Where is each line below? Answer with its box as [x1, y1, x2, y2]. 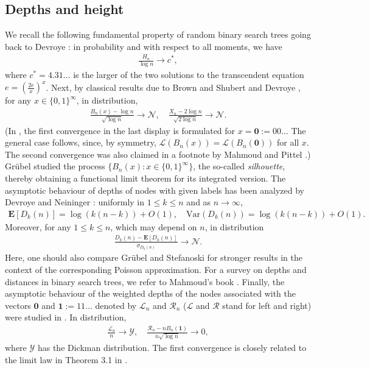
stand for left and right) [222, 299, 312, 311]
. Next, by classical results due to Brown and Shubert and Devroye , [46, 80, 301, 93]
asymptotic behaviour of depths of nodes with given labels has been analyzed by [5, 183, 304, 196]
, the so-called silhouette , [193, 160, 285, 172]
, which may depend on [110, 220, 197, 233]
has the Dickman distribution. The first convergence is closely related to [37, 341, 307, 353]
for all [276, 136, 299, 149]
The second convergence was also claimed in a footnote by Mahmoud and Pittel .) [5, 147, 311, 160]
